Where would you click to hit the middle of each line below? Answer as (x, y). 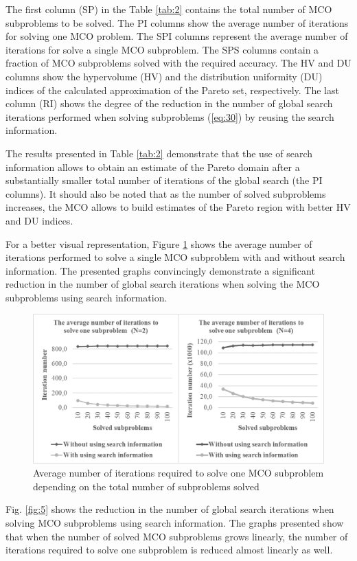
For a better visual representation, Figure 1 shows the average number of (159, 243)
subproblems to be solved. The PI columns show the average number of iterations (177, 22)
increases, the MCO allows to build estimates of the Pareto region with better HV (178, 207)
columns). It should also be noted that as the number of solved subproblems (166, 193)
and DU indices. (39, 220)
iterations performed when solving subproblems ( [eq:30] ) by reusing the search (170, 116)
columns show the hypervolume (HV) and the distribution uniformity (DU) (164, 76)
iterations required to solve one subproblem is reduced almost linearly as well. (169, 550)
